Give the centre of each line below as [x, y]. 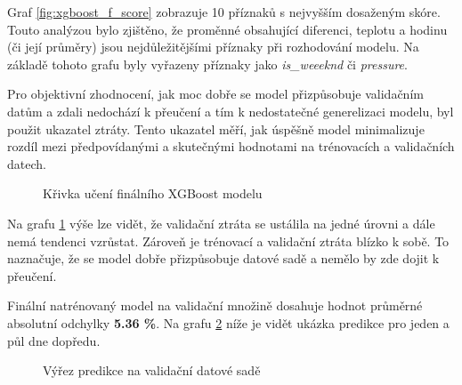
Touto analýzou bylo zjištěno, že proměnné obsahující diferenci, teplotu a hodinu [227, 29]
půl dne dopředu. [54, 340]
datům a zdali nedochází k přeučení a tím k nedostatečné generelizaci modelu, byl [231, 111]
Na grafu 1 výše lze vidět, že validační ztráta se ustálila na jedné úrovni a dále [221, 223]
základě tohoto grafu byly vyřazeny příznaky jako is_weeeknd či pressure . [207, 64]
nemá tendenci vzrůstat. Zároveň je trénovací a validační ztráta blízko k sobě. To [228, 241]
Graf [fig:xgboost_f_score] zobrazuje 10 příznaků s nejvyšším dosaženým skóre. [224, 12]
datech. [27, 163]
